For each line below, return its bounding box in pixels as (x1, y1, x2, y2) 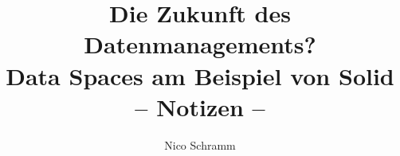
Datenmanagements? (84, 28, 316, 60)
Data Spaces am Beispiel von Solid (6, 59, 394, 92)
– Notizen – (135, 90, 265, 123)
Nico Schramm (164, 136, 236, 153)
